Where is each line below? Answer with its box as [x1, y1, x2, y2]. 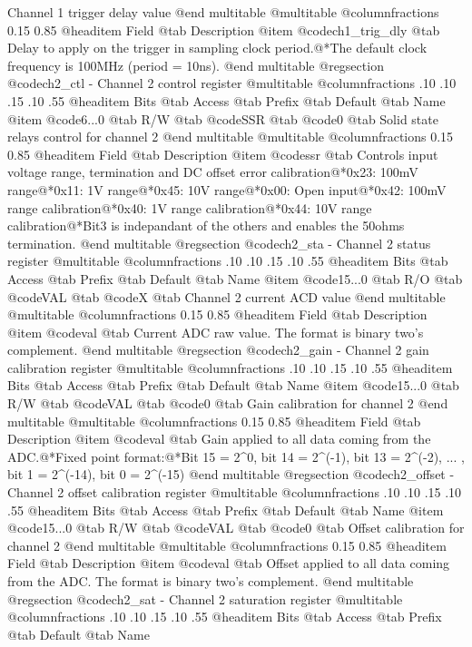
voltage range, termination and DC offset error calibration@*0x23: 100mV [7, 162, 418, 181]
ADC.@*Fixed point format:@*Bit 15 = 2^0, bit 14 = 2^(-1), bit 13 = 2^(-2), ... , [7, 446, 465, 466]
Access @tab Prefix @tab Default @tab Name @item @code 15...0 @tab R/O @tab [7, 269, 463, 288]
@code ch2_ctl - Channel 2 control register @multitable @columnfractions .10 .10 [7, 74, 457, 93]
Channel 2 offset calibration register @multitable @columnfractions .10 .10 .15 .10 [7, 483, 462, 502]
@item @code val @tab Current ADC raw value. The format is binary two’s [7, 322, 424, 341]
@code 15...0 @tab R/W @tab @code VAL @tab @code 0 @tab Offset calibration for [7, 518, 465, 537]
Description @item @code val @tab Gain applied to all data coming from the [7, 429, 431, 448]
